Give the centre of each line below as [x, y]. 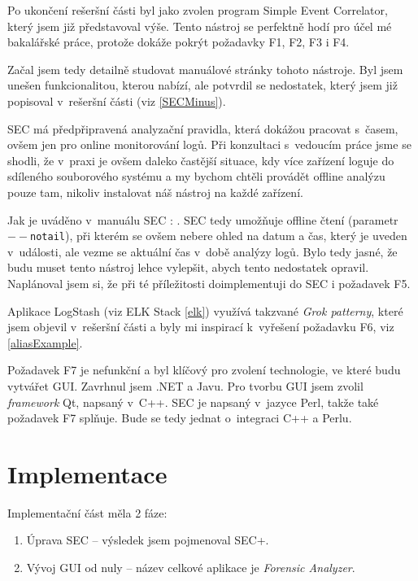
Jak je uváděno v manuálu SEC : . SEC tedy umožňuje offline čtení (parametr [203, 219]
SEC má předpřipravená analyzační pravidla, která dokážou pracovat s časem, [203, 128]
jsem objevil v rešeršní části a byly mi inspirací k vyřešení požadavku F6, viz [201, 327]
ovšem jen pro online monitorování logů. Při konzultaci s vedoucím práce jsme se [209, 144]
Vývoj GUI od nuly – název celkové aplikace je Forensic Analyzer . [191, 568]
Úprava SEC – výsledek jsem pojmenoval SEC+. [148, 540]
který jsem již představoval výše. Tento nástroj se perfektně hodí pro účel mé [200, 26]
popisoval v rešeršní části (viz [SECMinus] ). [117, 100]
